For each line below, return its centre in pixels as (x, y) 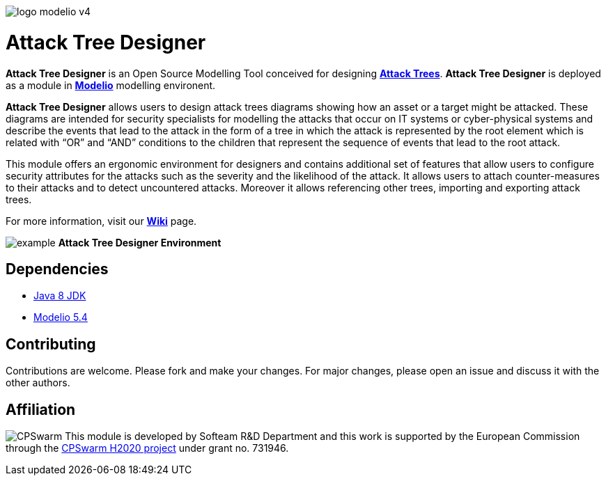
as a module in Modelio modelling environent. (111, 85)
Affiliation (41, 409)
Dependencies (57, 269)
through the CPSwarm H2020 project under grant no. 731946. (147, 448)
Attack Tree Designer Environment (140, 242)
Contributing (51, 344)
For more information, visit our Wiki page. (101, 221)
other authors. (38, 383)
